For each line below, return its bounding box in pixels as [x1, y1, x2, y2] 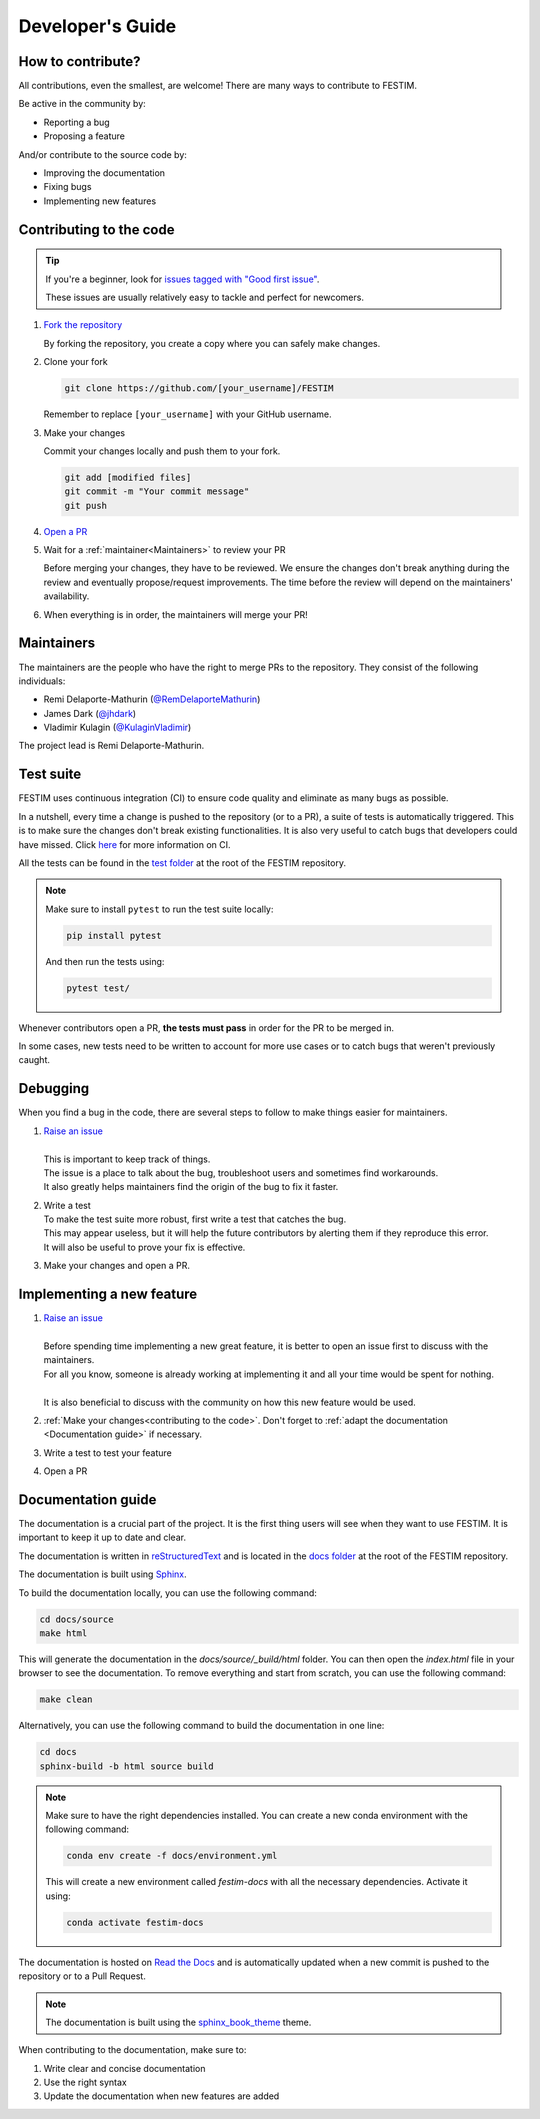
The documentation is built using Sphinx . [18, 1568, 187, 1580]
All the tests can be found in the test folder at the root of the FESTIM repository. [18, 856, 347, 869]
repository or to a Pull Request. [18, 1970, 147, 1982]
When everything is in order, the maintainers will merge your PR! [43, 608, 309, 620]
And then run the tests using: [45, 955, 165, 967]
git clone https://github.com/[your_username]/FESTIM [64, 383, 334, 394]
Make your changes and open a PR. [43, 1260, 190, 1272]
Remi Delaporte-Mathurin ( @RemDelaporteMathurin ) [43, 693, 261, 705]
